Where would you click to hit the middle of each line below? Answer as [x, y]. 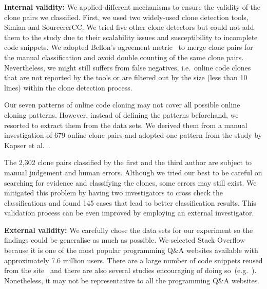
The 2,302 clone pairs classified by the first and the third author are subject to [128, 162]
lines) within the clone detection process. [68, 87]
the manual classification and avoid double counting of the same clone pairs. [124, 57]
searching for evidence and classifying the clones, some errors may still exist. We [130, 182]
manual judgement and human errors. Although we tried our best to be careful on [133, 172]
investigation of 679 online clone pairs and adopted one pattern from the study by [133, 135]
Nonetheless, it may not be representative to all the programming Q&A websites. [132, 280]
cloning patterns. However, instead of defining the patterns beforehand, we [121, 114]
